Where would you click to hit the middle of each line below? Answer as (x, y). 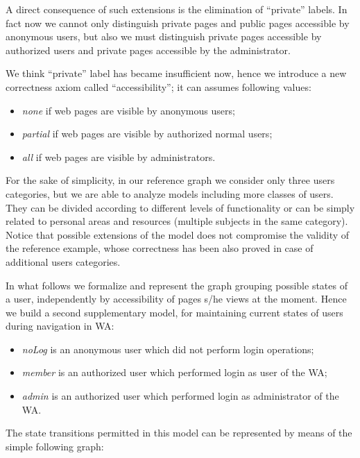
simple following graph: (55, 446)
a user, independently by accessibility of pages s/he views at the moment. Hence (176, 299)
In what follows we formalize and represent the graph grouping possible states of (177, 285)
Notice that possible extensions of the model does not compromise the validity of (178, 234)
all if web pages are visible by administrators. (119, 156)
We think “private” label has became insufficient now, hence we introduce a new (176, 73)
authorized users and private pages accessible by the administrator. (148, 50)
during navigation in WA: (60, 326)
